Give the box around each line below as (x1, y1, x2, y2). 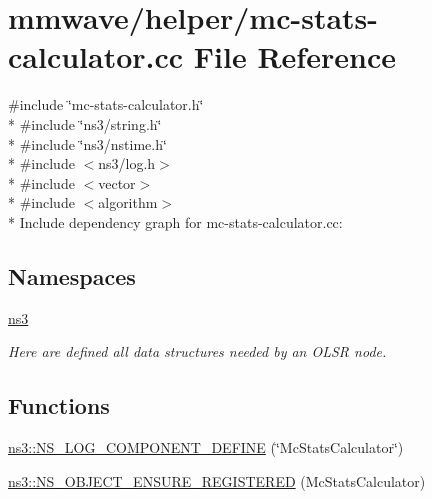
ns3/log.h (98, 153, 156, 174)
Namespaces (8, 260, 136, 291)
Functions (8, 390, 110, 421)
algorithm (98, 192, 158, 213)
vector (98, 172, 136, 193)
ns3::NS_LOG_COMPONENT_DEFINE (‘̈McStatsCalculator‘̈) (8, 437, 404, 458)
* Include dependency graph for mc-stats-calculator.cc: (8, 211, 343, 232)
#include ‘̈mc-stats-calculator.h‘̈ (8, 94, 204, 115)
